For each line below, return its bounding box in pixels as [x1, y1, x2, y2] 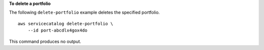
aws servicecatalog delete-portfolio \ [18, 21, 113, 26]
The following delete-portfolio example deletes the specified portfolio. [9, 10, 160, 16]
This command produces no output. [9, 38, 82, 44]
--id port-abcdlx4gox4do [27, 28, 88, 33]
